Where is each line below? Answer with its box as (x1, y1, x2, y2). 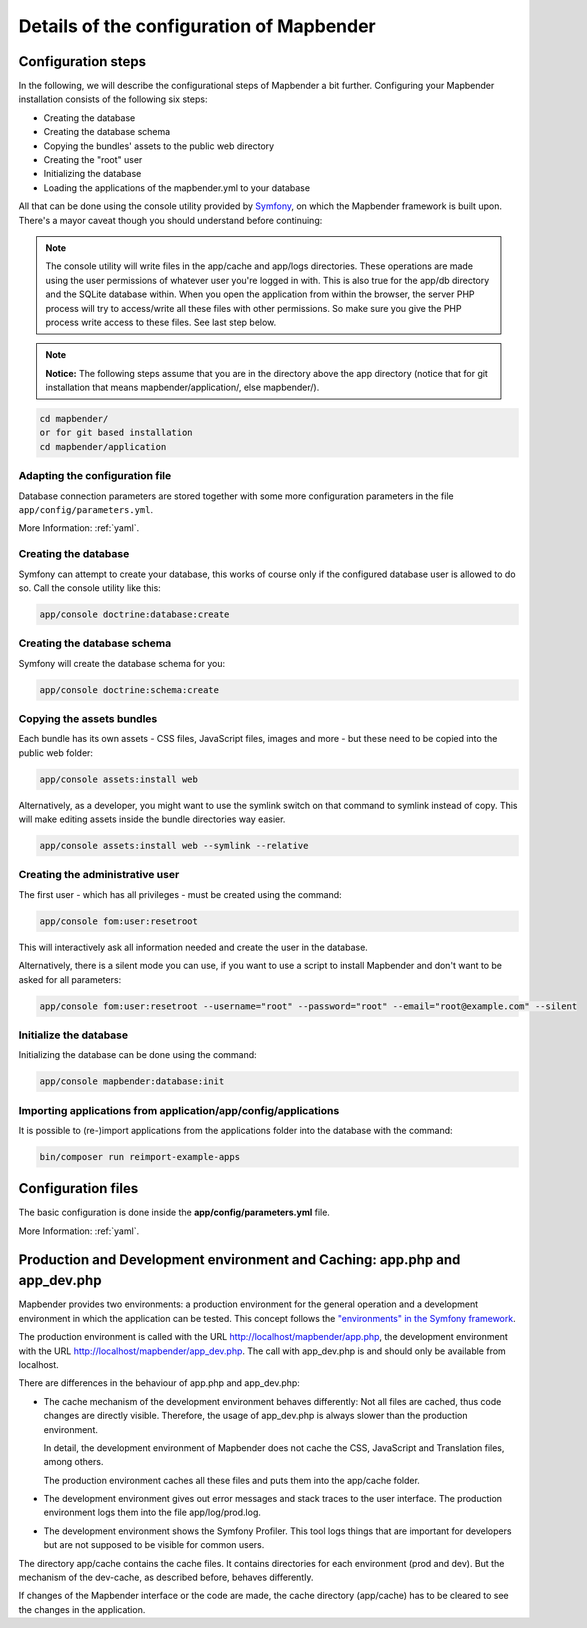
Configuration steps (18, 53, 147, 70)
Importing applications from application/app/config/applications (18, 1103, 340, 1117)
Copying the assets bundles (18, 711, 158, 725)
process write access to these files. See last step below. (45, 316, 277, 328)
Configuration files (18, 1180, 139, 1197)
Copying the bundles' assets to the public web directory (43, 140, 275, 152)
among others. (43, 1456, 104, 1468)
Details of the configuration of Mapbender (18, 15, 376, 37)
